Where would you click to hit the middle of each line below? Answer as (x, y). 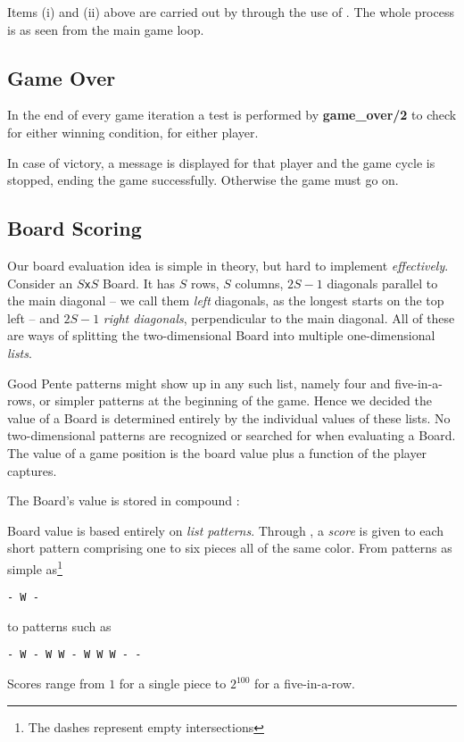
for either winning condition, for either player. (133, 132)
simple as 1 (35, 567)
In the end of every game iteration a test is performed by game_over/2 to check (232, 115)
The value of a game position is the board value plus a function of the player (217, 452)
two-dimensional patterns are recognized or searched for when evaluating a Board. (232, 435)
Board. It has (139, 283)
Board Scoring (75, 228)
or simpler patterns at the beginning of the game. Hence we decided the (236, 400)
